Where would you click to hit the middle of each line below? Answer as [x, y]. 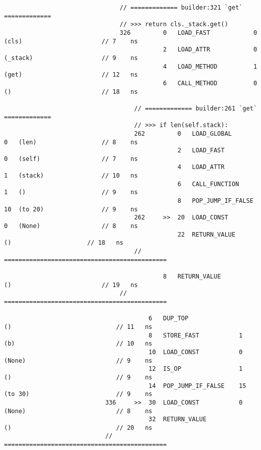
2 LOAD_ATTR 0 [210, 50]
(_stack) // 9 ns [71, 58]
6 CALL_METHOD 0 [210, 83]
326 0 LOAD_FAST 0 [189, 33]
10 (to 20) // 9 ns [71, 209]
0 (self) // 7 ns [71, 159]
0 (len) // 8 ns [71, 142]
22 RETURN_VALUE [206, 234]
